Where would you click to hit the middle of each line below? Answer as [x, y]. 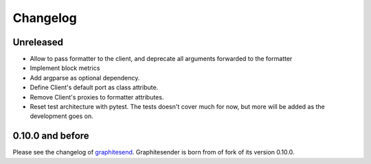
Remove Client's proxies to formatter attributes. [97, 97]
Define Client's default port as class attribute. [94, 87]
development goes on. [61, 116]
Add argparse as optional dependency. [85, 78]
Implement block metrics [65, 68]
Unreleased [38, 42]
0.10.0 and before [51, 136]
